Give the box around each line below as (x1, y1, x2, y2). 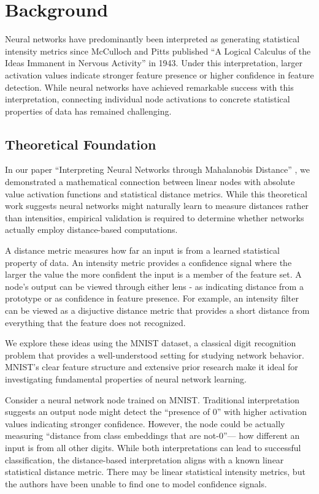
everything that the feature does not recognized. (5, 316, 186, 329)
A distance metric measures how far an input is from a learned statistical (5, 244, 280, 257)
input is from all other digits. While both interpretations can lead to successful (5, 441, 301, 454)
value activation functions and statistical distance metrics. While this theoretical (5, 187, 307, 200)
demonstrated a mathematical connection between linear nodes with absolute (5, 175, 295, 188)
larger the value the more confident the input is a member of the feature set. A (5, 268, 302, 281)
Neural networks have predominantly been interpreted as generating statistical (5, 32, 300, 45)
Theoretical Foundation (5, 134, 156, 153)
